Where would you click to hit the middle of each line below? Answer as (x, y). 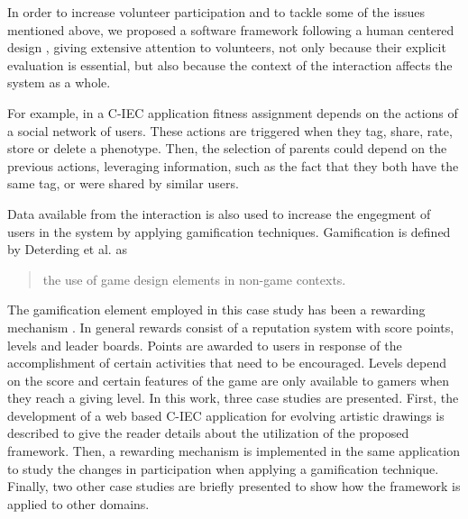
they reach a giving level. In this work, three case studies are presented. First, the (233, 398)
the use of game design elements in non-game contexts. (194, 279)
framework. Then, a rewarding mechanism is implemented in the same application (234, 451)
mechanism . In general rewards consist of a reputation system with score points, (231, 327)
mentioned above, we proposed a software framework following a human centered (231, 29)
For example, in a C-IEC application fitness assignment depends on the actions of (233, 112)
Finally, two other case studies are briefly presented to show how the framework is (234, 486)
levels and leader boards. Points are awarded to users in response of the (205, 345)
